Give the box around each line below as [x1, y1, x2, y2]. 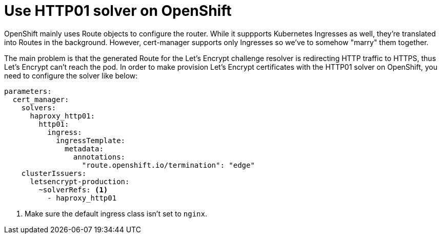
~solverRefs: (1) [38, 185, 108, 194]
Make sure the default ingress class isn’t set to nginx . [25, 209, 208, 218]
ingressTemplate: [56, 136, 126, 145]
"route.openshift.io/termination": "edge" [82, 161, 255, 169]
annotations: [73, 152, 126, 161]
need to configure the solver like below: [4, 71, 138, 80]
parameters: [4, 87, 52, 95]
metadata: [65, 144, 104, 153]
